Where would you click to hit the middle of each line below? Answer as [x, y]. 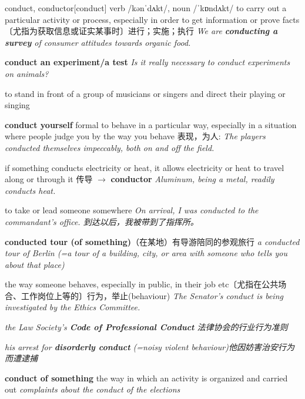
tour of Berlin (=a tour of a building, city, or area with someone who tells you [146, 253]
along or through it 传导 [49, 179]
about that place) [35, 264]
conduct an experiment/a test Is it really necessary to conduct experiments [148, 62]
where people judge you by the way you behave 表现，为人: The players [135, 136]
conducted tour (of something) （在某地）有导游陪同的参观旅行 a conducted [152, 241]
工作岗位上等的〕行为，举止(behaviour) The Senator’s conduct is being [152, 295]
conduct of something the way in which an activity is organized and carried [146, 378]
